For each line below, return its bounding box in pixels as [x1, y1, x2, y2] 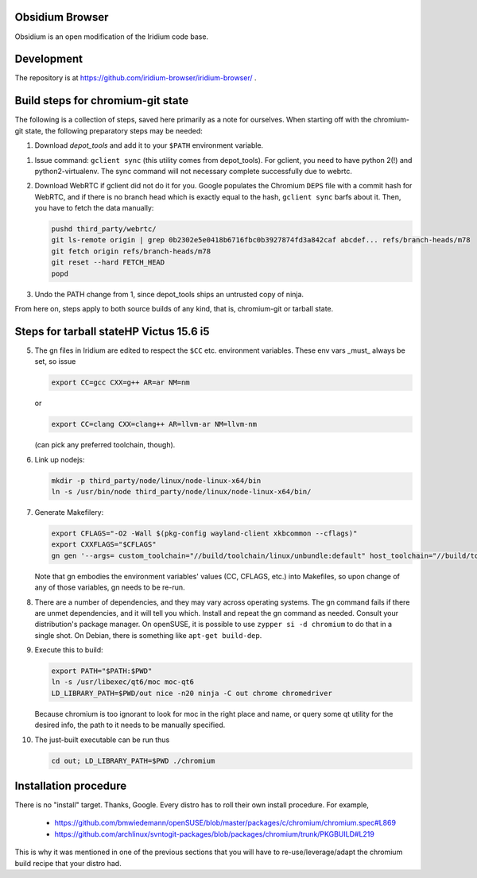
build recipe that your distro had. [14, 858, 122, 868]
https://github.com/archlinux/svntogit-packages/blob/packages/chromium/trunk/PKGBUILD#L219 [54, 829, 375, 838]
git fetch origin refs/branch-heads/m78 [51, 246, 211, 256]
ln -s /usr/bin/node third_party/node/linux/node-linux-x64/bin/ [51, 487, 312, 496]
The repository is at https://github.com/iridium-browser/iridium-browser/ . [14, 73, 257, 83]
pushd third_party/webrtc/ [51, 225, 157, 234]
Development [14, 52, 83, 66]
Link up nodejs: [34, 454, 85, 464]
